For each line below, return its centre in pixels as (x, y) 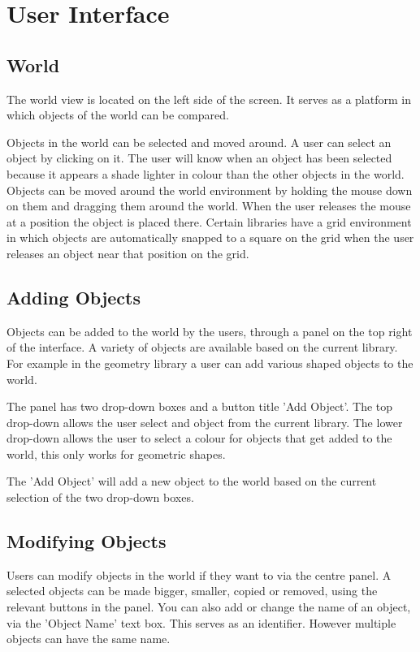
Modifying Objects (87, 541)
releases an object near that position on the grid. (128, 253)
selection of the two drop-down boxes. (100, 497)
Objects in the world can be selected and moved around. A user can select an (199, 142)
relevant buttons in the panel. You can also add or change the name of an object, (209, 607)
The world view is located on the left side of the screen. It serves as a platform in (209, 99)
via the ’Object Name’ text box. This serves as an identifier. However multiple (201, 622)
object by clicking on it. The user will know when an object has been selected (199, 158)
